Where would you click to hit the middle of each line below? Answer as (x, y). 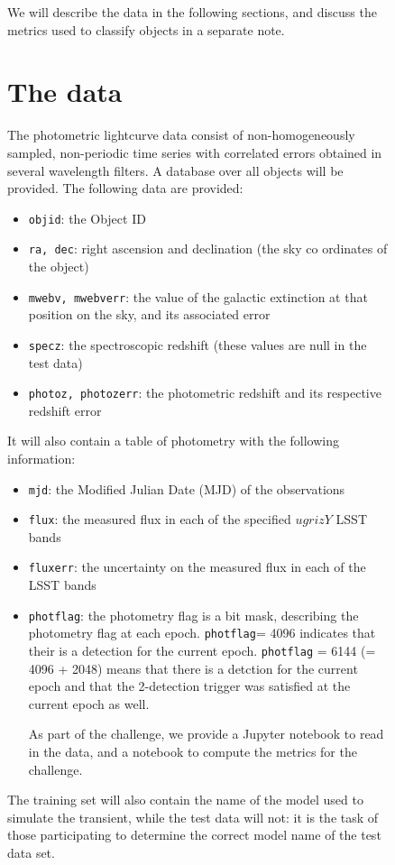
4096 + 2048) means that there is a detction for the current (193, 668)
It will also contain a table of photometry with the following (174, 441)
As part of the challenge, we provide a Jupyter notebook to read (206, 734)
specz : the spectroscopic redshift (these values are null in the (197, 344)
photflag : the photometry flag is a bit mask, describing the (193, 615)
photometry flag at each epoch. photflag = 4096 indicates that (202, 633)
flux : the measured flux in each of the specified (160, 519)
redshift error (65, 410)
